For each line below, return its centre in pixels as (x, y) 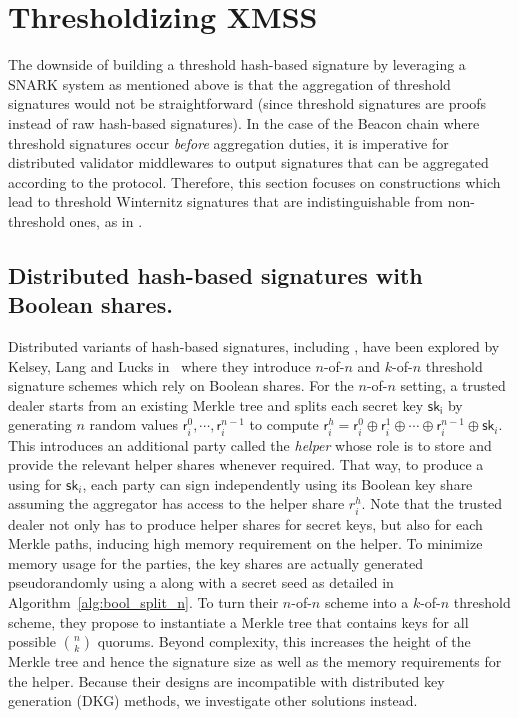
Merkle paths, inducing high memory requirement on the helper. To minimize (245, 543)
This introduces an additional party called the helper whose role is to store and (250, 444)
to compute (284, 424)
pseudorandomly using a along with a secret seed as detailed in (201, 582)
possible (32, 641)
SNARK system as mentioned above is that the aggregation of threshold (229, 83)
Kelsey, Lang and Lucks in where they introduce (159, 365)
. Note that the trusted (432, 503)
